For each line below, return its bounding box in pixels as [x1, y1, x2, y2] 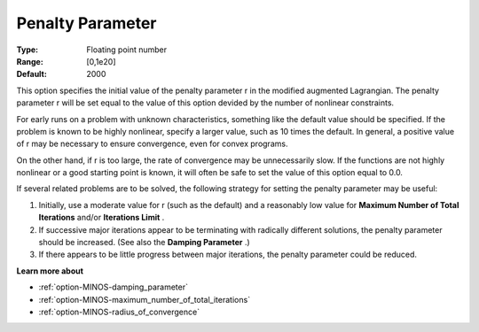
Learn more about [16, 266, 84, 276]
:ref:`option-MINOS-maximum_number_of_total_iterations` [38, 294, 251, 305]
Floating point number [86, 44, 168, 55]
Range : [16, 56, 43, 66]
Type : [16, 44, 39, 55]
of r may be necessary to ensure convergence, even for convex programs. [16, 138, 288, 150]
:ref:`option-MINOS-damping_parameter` [38, 282, 188, 292]
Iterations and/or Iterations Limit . [38, 212, 165, 223]
